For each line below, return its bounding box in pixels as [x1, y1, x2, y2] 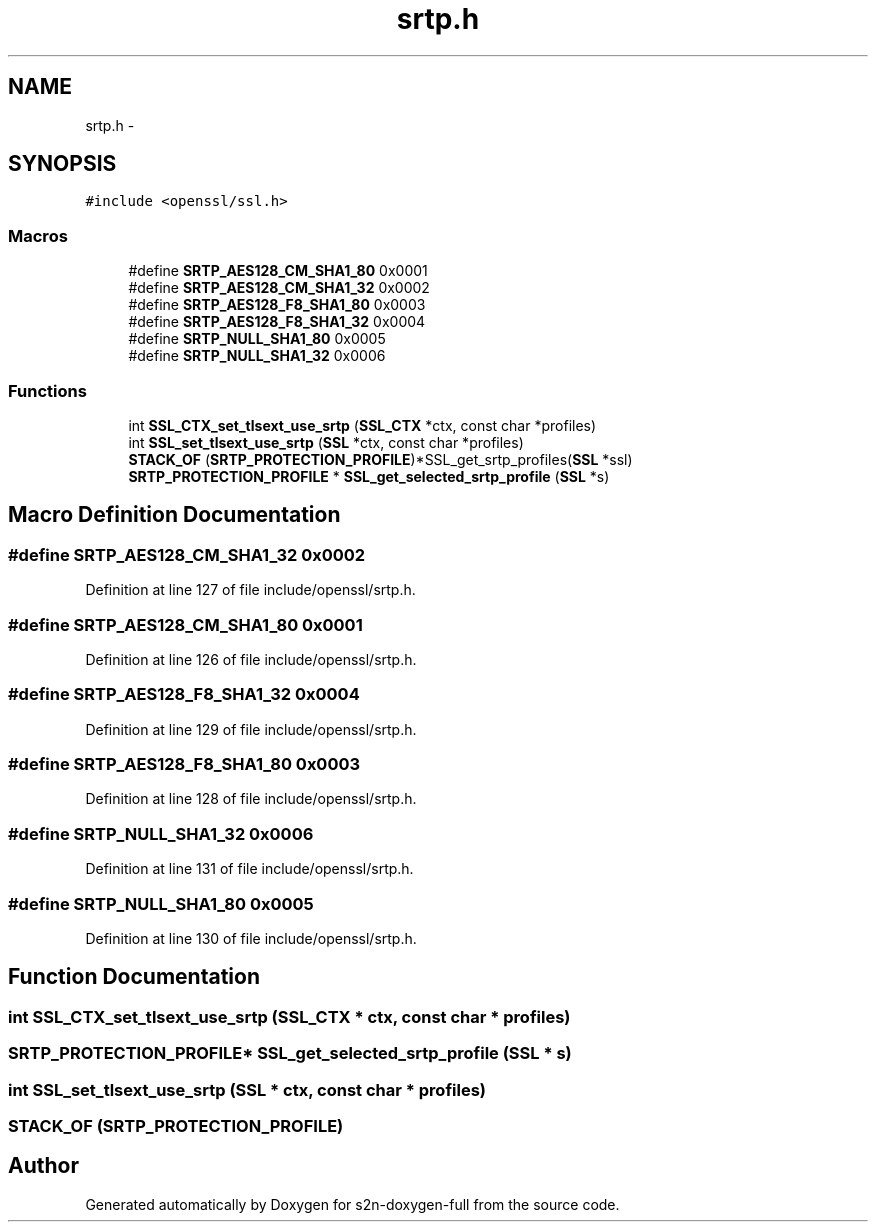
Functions [8, 380, 87, 401]
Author [8, 1153, 79, 1179]
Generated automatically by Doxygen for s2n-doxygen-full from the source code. [85, 1195, 620, 1213]
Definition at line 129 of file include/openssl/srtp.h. [85, 720, 417, 738]
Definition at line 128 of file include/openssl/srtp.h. [85, 790, 417, 808]
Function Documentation [8, 964, 260, 990]
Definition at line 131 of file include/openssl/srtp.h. [85, 860, 414, 878]
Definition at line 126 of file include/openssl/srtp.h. [85, 650, 417, 668]
